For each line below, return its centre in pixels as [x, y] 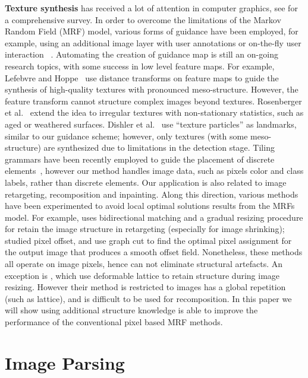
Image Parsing [65, 362]
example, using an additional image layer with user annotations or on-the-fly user [153, 42]
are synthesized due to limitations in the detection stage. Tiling [159, 147]
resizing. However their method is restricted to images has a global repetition [145, 287]
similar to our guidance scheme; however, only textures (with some [126, 136]
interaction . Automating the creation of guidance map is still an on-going [142, 54]
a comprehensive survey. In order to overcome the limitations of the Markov [143, 19]
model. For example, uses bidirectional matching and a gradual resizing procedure [154, 217]
